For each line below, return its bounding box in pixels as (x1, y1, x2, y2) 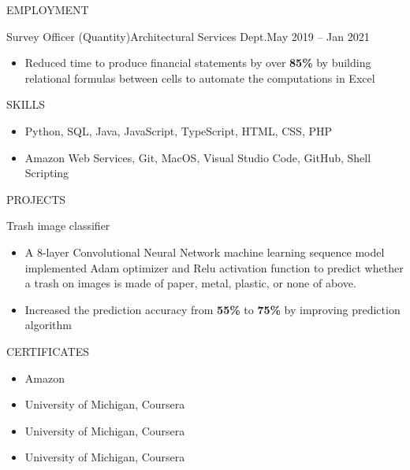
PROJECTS (6, 191, 66, 207)
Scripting (24, 165, 69, 181)
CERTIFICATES (6, 342, 90, 359)
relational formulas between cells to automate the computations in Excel (24, 69, 375, 86)
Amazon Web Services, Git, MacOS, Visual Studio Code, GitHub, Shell (24, 149, 371, 165)
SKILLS (6, 96, 46, 113)
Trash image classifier (6, 217, 110, 234)
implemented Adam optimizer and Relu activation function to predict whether (24, 259, 404, 276)
